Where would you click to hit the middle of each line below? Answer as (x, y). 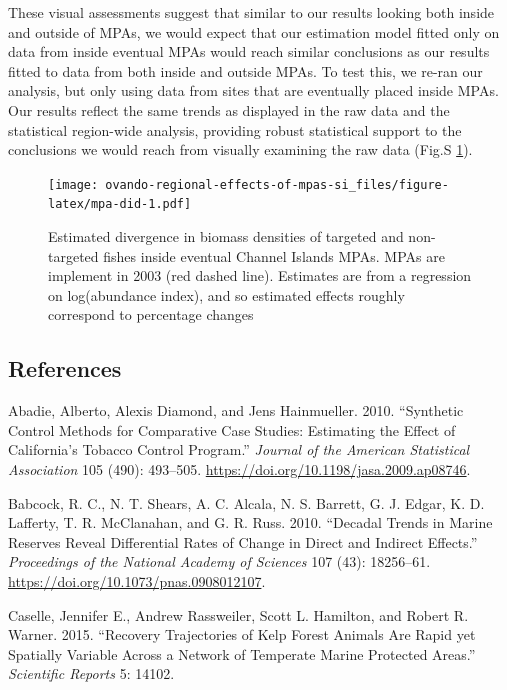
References (65, 368)
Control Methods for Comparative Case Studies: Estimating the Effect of (232, 429)
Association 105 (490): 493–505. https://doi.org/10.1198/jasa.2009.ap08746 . (239, 469)
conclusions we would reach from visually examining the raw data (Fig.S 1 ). (240, 149)
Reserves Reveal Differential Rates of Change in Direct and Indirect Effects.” (243, 541)
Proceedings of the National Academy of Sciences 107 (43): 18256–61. (219, 561)
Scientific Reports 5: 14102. (91, 673)
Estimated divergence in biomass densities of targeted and (226, 236)
